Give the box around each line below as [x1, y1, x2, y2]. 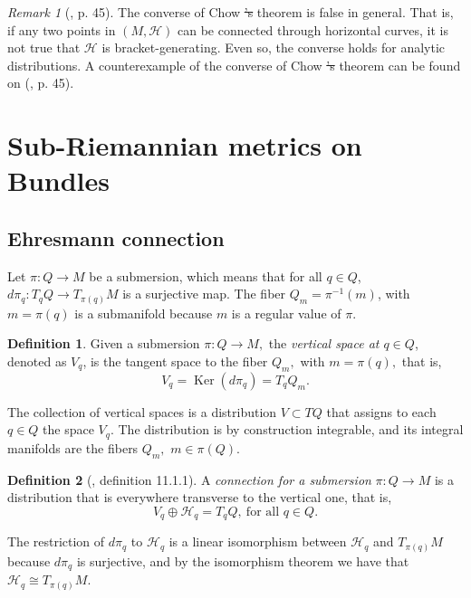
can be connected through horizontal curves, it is [178, 20, 448, 39]
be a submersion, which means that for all [89, 266, 322, 285]
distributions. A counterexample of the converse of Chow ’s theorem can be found [7, 55, 461, 74]
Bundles [7, 162, 110, 199]
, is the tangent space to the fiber [82, 352, 268, 371]
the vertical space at [268, 334, 380, 353]
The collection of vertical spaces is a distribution [7, 402, 277, 421]
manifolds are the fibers [7, 438, 139, 457]
